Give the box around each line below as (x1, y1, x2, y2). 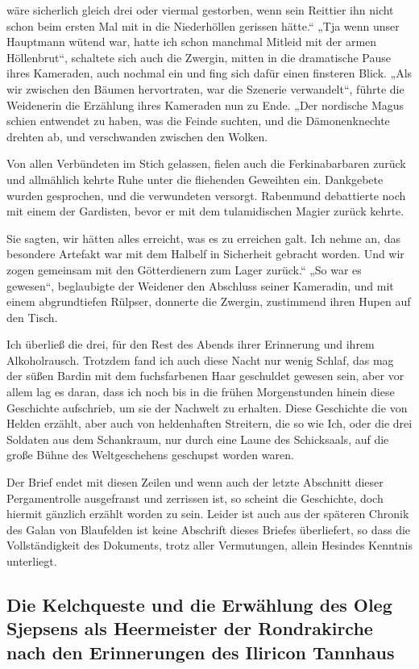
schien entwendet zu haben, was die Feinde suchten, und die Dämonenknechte (6, 112, 390, 129)
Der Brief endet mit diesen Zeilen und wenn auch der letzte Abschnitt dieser (6, 474, 384, 491)
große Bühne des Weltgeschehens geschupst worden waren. (6, 446, 294, 463)
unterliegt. (6, 553, 57, 569)
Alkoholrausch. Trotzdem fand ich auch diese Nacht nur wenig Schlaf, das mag (6, 351, 394, 368)
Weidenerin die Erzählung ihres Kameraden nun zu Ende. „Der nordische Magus (6, 96, 404, 113)
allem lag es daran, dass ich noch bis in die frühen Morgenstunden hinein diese (6, 383, 395, 400)
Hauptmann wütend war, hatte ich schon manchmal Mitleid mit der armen (6, 33, 377, 50)
